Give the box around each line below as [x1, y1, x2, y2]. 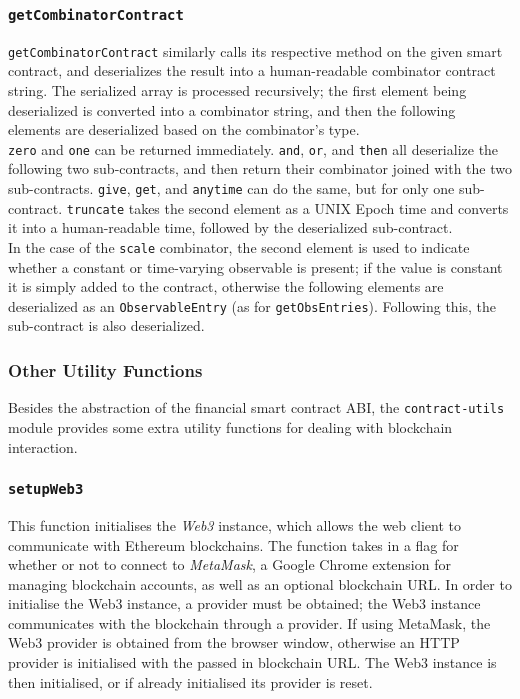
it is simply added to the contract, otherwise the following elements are [8, 276, 444, 297]
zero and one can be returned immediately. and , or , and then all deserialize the [8, 138, 499, 159]
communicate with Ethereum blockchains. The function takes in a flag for [8, 534, 459, 555]
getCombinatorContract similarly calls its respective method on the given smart [8, 40, 503, 61]
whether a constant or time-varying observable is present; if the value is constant [8, 256, 503, 277]
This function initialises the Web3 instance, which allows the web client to [8, 514, 461, 535]
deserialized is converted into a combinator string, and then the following [8, 99, 456, 120]
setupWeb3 [8, 481, 84, 498]
